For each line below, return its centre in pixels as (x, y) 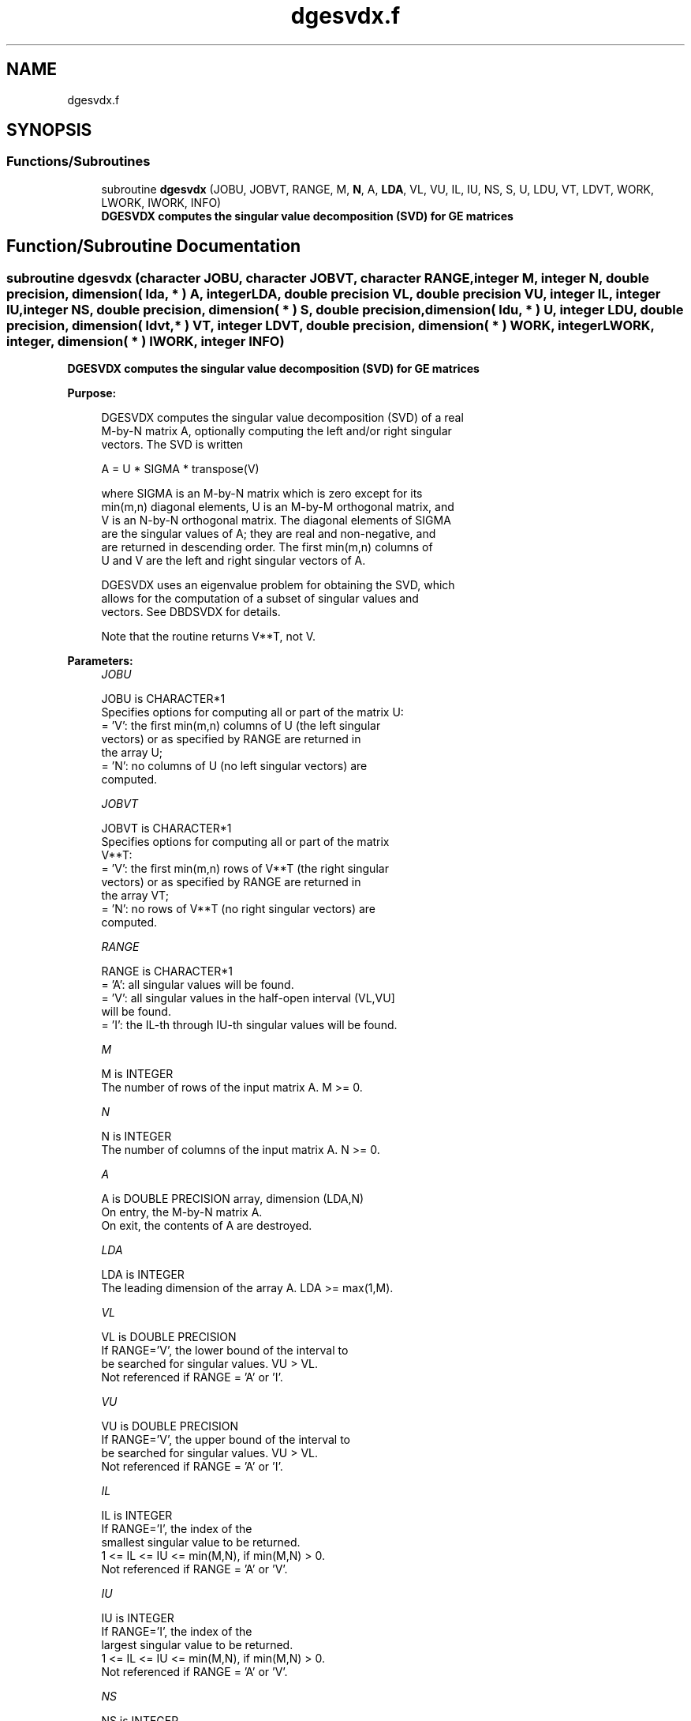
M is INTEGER (137, 1074)
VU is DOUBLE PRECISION (170, 1426)
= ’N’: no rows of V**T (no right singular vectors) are (238, 909)
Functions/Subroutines (78, 162)
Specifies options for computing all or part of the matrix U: (252, 712)
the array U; (132, 753)
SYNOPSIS (49, 130)
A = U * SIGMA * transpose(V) (180, 469)
